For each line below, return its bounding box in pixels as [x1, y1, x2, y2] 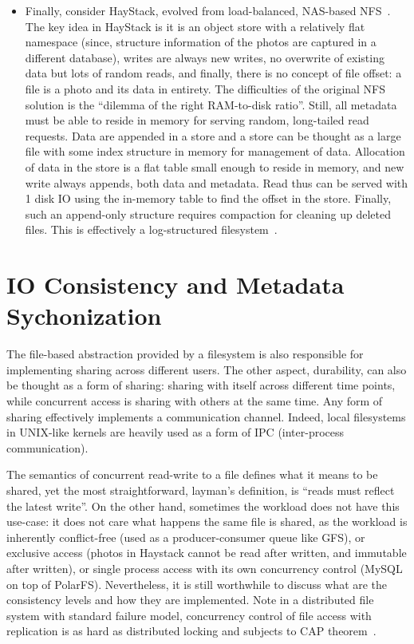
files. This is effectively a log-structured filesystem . [25, 221, 278, 238]
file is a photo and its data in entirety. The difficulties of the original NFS [25, 80, 386, 97]
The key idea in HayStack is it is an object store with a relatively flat [25, 18, 365, 34]
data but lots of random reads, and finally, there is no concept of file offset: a [25, 65, 402, 81]
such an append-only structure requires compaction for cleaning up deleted [25, 205, 391, 222]
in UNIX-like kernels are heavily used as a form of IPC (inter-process [6, 424, 345, 441]
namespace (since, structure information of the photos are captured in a [25, 34, 377, 50]
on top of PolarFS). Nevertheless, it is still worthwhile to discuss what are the [6, 575, 388, 592]
